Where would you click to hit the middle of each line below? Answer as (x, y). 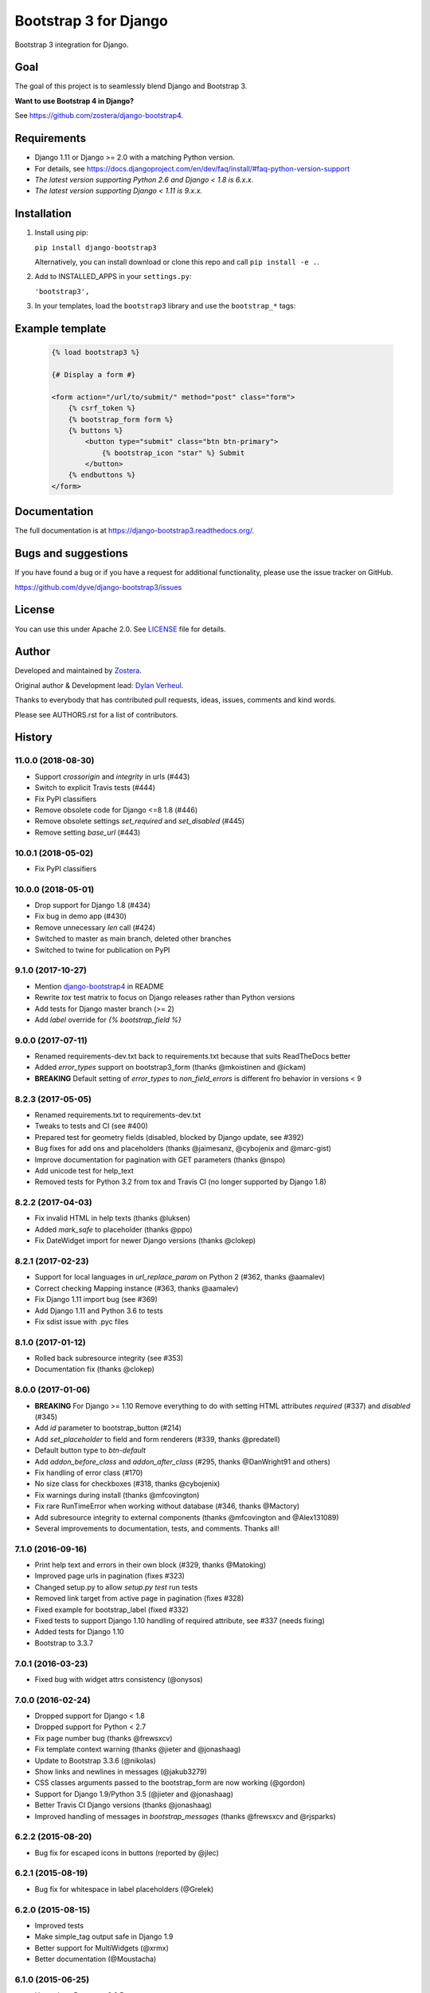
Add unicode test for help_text (84, 1170)
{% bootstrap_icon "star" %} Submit (173, 453)
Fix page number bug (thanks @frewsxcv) (104, 1738)
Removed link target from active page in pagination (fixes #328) (139, 1598)
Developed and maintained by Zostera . (78, 670)
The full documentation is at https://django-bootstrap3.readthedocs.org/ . (135, 531)
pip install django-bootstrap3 (96, 248)
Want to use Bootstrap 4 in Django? (74, 100)
